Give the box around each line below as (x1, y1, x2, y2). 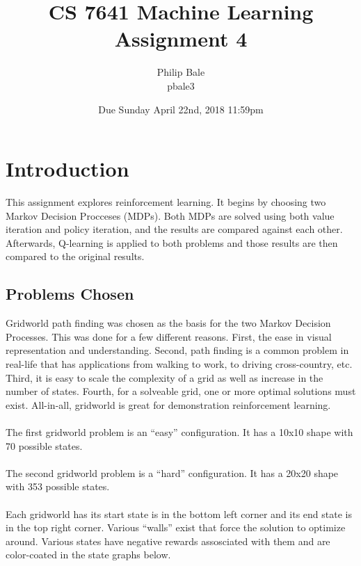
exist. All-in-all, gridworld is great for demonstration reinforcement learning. (6, 397, 331, 412)
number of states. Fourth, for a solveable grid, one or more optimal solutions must (6, 384, 356, 398)
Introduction (6, 154, 129, 183)
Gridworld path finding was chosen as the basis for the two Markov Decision (6, 316, 331, 330)
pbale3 (167, 78, 195, 92)
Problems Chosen (6, 283, 134, 305)
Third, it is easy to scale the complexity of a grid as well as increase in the (6, 370, 323, 385)
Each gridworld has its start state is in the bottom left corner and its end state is (6, 506, 352, 521)
